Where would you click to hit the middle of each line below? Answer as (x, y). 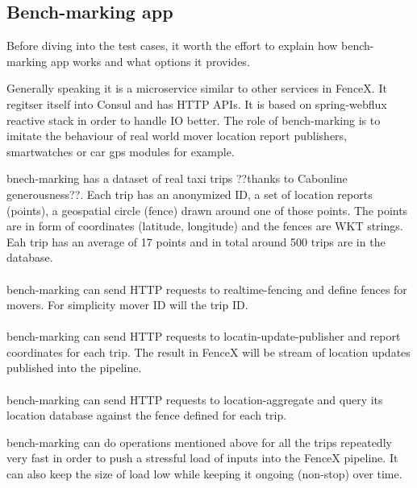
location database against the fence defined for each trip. (147, 415)
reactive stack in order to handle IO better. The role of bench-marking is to (194, 120)
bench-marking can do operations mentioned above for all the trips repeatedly (199, 442)
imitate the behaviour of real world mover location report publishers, (177, 136)
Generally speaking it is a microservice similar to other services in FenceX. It (197, 88)
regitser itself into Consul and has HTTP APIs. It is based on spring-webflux (197, 103)
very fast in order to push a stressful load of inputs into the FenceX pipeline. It (202, 458)
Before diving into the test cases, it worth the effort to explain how (172, 45)
